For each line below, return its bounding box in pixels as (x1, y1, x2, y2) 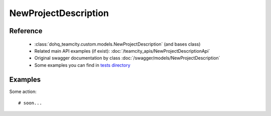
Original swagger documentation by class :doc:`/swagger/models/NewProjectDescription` (34, 55, 220, 61)
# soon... (18, 100, 42, 106)
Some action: (9, 88, 37, 94)
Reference (9, 27, 43, 35)
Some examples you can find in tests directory (34, 62, 130, 68)
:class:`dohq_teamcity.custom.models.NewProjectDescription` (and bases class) (34, 41, 201, 47)
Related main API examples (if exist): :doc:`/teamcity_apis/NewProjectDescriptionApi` (34, 48, 210, 54)
